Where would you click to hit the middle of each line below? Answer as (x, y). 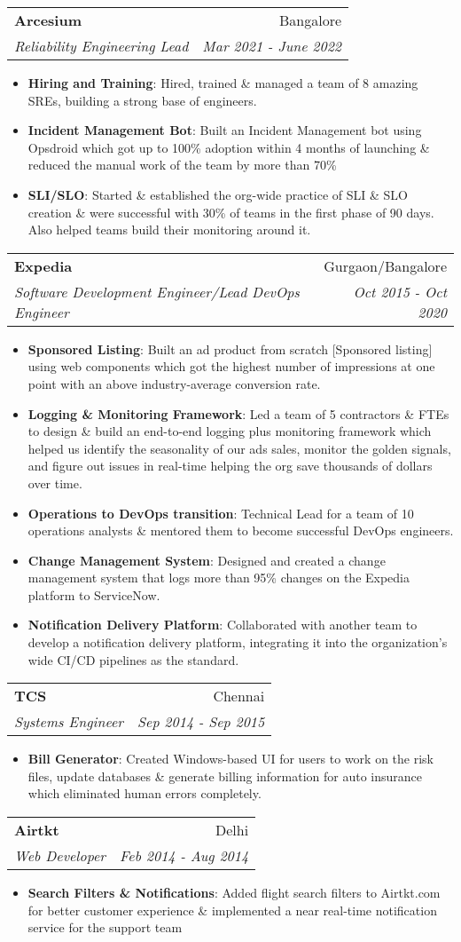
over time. (55, 483)
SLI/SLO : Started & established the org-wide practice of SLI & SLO (218, 194)
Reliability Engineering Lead (102, 46)
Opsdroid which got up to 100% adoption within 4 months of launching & (229, 147)
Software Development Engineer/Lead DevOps (157, 291)
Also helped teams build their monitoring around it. (169, 230)
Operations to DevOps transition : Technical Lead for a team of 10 (221, 513)
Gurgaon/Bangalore (385, 265)
